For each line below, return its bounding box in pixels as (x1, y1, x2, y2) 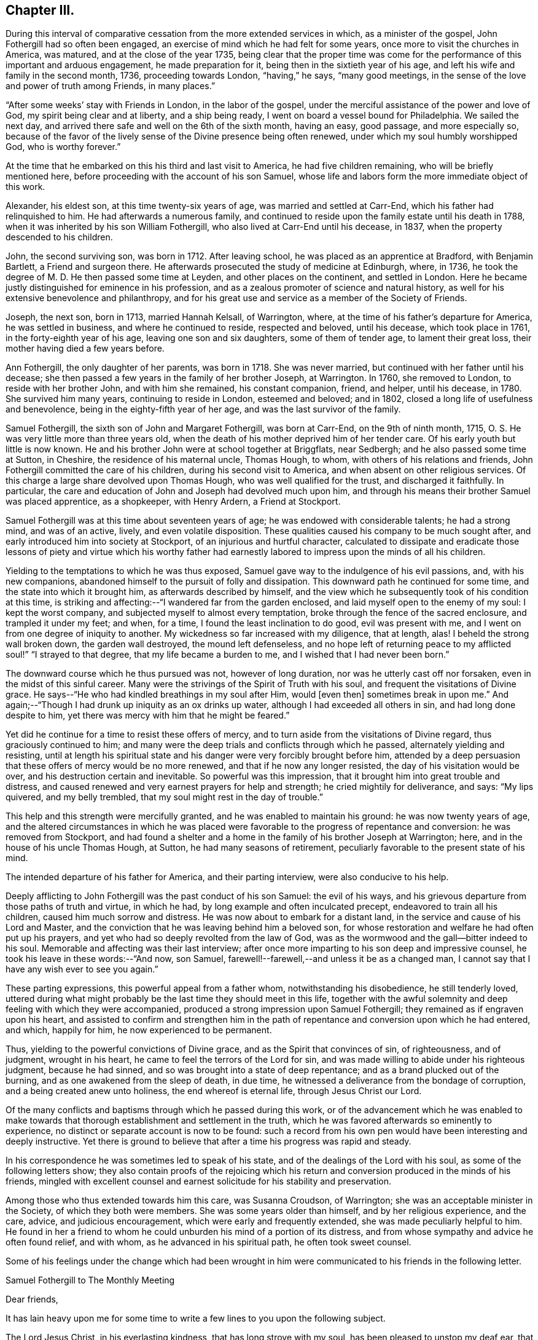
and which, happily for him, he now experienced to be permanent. (6, 1025, 272, 1036)
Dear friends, (6, 1294, 58, 1305)
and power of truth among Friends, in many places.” (6, 81, 216, 92)
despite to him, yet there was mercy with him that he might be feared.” (6, 710, 290, 721)
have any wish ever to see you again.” (6, 964, 158, 975)
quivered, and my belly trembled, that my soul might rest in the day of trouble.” (6, 792, 323, 803)
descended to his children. (6, 232, 113, 243)
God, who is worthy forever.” (6, 141, 121, 152)
